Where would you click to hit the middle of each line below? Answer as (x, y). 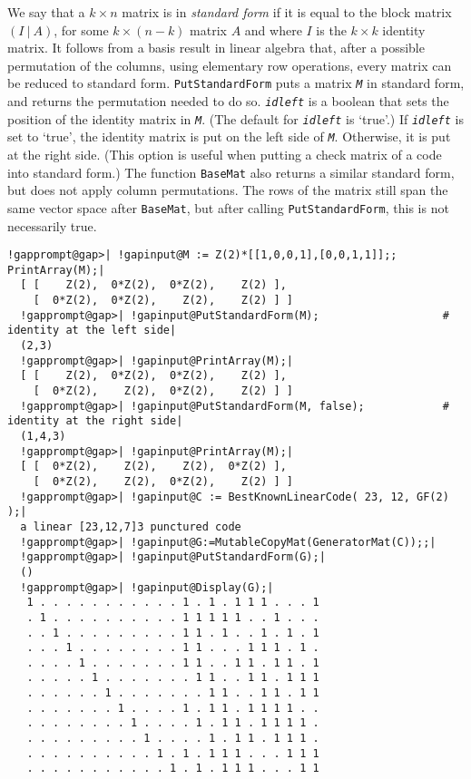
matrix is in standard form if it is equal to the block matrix (287, 12)
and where (273, 29)
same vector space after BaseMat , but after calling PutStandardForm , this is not (228, 207)
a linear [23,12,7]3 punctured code (131, 526)
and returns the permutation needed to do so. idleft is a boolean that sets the (228, 101)
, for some (81, 29)
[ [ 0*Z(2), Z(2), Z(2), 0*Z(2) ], (153, 467)
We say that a (46, 12)
